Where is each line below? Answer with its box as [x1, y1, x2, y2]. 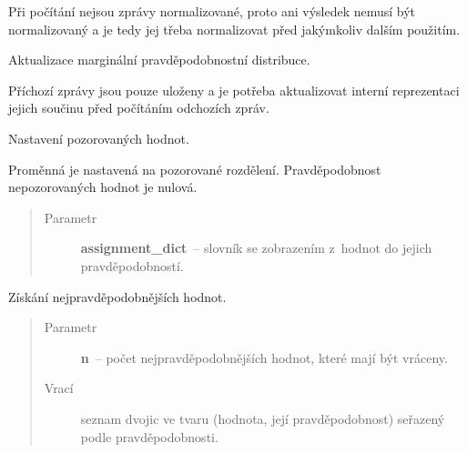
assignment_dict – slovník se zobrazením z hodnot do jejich [80, 238, 432, 257]
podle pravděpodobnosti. [80, 427, 218, 446]
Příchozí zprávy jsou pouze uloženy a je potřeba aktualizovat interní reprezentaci [8, 80, 460, 99]
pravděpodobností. [80, 256, 184, 275]
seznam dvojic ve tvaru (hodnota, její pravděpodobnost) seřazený [80, 408, 445, 428]
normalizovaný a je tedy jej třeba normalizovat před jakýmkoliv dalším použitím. [8, 19, 461, 38]
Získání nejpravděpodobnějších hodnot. [8, 287, 227, 306]
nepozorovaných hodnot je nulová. [8, 177, 198, 196]
